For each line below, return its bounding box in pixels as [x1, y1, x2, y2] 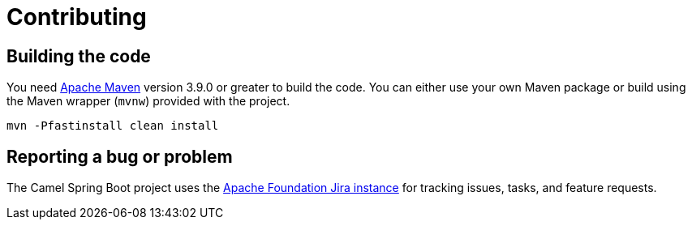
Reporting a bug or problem [6, 146, 233, 167]
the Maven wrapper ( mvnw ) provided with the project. [6, 94, 290, 109]
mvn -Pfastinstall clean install [6, 119, 219, 133]
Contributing [6, 3, 147, 31]
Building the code [6, 45, 151, 66]
